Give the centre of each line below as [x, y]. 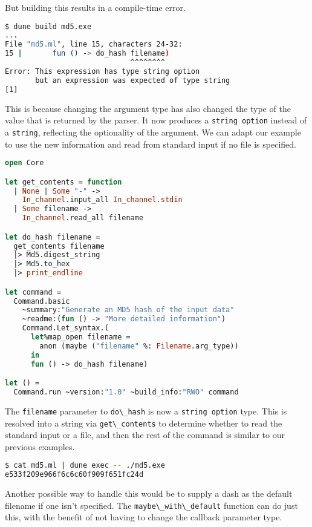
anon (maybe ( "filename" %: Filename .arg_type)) [139, 346]
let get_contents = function [63, 182]
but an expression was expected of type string [133, 80]
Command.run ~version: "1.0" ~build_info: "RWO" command [126, 392]
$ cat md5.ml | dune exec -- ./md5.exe [85, 466]
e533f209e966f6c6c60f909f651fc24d [74, 475]
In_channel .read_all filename [83, 218]
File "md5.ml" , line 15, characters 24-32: [94, 44]
